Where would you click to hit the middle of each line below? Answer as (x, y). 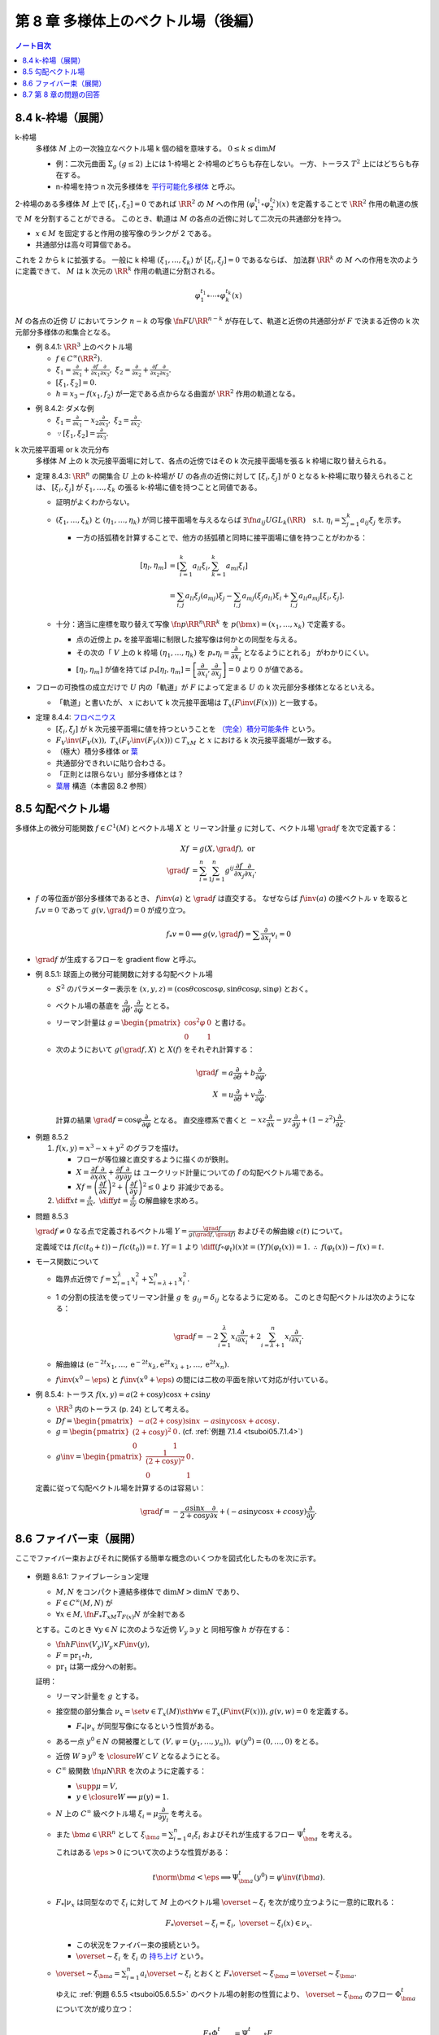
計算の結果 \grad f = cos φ (99, 1120)
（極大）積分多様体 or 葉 (97, 751)
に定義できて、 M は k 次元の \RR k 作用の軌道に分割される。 (117, 271)
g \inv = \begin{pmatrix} (99, 1457)
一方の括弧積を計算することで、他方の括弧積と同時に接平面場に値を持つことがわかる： (222, 538)
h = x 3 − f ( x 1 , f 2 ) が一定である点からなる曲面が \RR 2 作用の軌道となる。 (178, 394)
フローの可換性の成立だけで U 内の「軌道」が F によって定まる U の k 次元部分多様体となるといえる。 (207, 687)
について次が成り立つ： (95, 2009)
